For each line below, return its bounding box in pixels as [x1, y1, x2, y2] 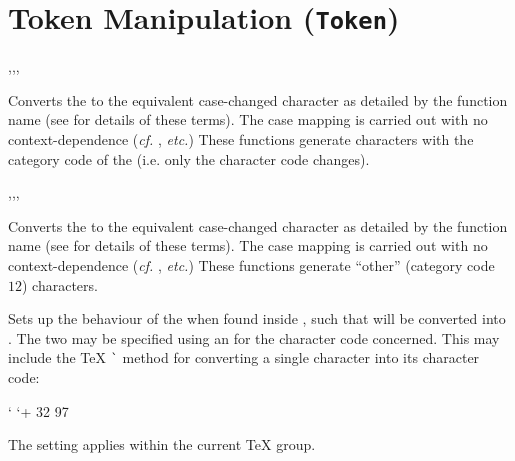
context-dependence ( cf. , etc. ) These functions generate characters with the [8, 129, 474, 150]
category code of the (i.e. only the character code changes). [8, 148, 370, 169]
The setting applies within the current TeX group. [8, 434, 316, 455]
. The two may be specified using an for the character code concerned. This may [8, 327, 500, 348]
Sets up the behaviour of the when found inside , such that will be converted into [8, 308, 506, 329]
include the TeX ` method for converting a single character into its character [8, 347, 480, 368]
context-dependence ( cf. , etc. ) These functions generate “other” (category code [8, 255, 495, 275]
